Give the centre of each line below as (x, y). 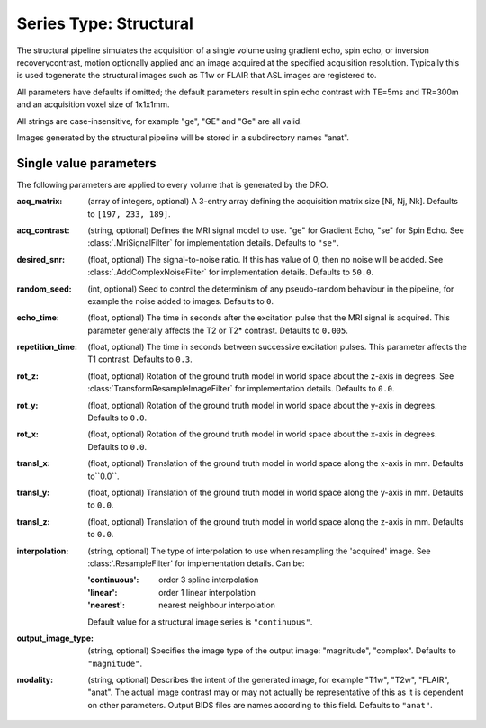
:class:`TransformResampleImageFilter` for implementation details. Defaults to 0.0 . (241, 389)
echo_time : (38, 318)
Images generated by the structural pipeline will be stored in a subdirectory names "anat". (183, 137)
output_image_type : (55, 638)
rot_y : (27, 405)
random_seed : (44, 289)
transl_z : (33, 521)
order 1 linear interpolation (207, 592)
